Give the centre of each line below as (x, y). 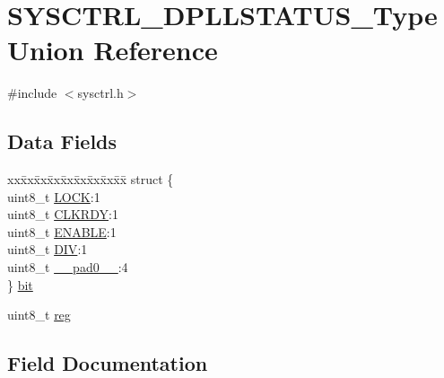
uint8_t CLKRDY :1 (63, 214)
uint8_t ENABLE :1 (62, 231)
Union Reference (113, 50)
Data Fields (62, 141)
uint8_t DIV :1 (48, 249)
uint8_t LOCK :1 (54, 196)
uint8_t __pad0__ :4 (68, 267)
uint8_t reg (39, 315)
